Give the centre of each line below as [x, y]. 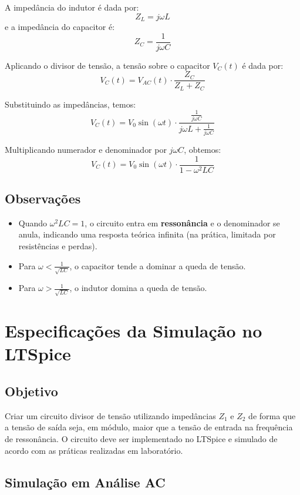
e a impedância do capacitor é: [60, 27]
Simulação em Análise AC [85, 482]
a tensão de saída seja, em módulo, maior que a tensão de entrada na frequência [149, 427]
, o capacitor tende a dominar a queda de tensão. [158, 265]
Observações [43, 198]
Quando [33, 223]
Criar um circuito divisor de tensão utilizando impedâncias [110, 415]
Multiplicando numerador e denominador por [86, 149]
